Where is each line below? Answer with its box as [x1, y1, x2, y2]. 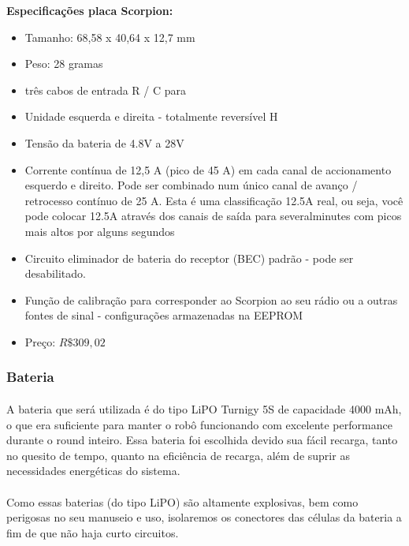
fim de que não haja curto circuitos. [6, 524, 179, 540]
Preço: [24, 333, 56, 350]
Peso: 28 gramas [24, 55, 103, 72]
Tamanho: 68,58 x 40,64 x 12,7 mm [24, 28, 195, 45]
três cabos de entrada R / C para [24, 81, 187, 98]
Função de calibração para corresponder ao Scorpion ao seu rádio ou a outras [24, 291, 398, 308]
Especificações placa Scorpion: [6, 2, 173, 18]
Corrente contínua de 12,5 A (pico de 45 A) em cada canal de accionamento [24, 161, 392, 178]
